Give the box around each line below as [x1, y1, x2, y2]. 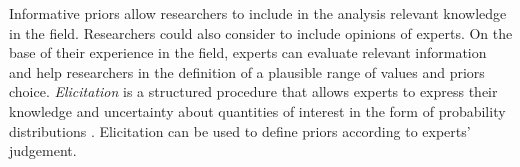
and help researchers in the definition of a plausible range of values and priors [9, 61, 485, 82]
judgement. [9, 140, 77, 161]
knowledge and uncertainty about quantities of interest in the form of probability [9, 100, 506, 121]
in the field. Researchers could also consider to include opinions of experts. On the [9, 22, 513, 43]
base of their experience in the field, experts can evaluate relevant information [9, 42, 487, 63]
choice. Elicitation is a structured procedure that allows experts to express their [9, 81, 498, 102]
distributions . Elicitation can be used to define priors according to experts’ [9, 120, 471, 141]
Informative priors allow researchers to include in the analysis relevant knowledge [9, 3, 507, 23]
